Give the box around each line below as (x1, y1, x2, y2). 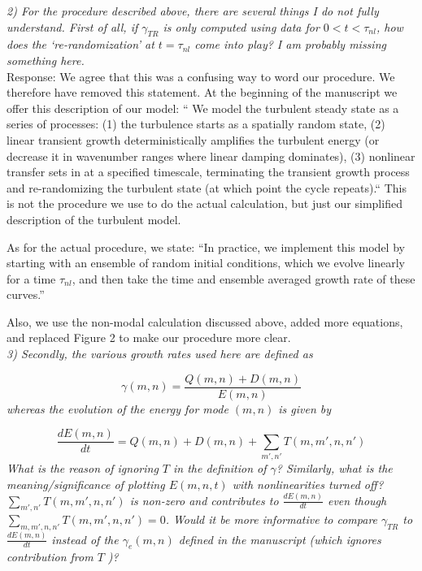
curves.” (7, 286, 45, 303)
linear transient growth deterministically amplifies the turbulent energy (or (7, 131, 380, 148)
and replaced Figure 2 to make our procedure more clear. (7, 329, 291, 346)
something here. (7, 51, 85, 68)
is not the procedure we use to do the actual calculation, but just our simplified (7, 195, 402, 212)
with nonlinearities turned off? (232, 475, 384, 492)
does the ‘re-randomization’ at (7, 36, 154, 53)
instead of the (51, 530, 119, 547)
